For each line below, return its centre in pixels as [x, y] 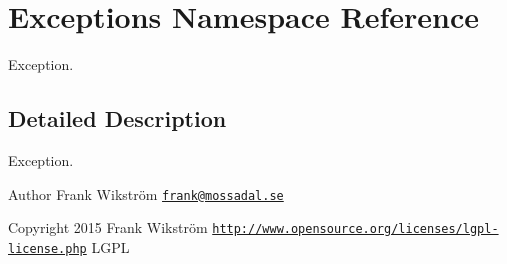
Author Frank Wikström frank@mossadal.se [146, 193]
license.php [47, 248]
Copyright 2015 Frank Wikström [108, 227]
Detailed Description [117, 118]
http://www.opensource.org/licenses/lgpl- [355, 229]
